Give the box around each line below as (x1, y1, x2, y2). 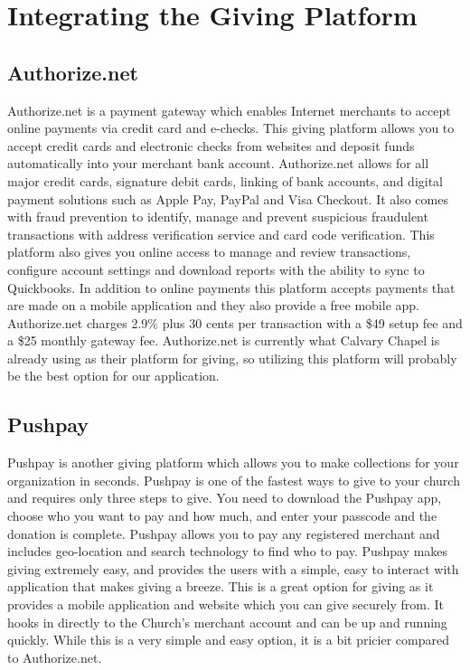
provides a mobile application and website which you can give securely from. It (7, 595, 444, 614)
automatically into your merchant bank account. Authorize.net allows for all (7, 154, 429, 173)
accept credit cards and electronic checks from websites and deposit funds (7, 136, 415, 155)
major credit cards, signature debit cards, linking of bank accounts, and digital (7, 171, 444, 190)
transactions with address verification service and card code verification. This (7, 224, 435, 243)
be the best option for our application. (7, 366, 220, 385)
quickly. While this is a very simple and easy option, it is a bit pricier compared (7, 630, 449, 649)
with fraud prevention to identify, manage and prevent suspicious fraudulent (7, 207, 428, 226)
